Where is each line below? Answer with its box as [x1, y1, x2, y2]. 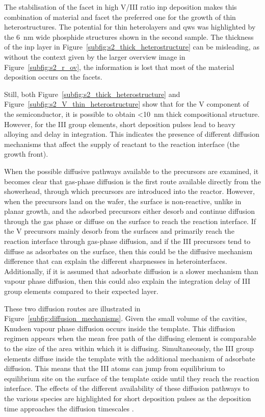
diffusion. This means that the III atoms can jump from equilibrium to [4, 363, 225, 374]
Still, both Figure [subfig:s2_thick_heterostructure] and [4, 88, 180, 99]
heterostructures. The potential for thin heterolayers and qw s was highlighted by [4, 21, 256, 32]
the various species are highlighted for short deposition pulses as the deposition [4, 393, 251, 403]
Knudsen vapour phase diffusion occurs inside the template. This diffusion [4, 323, 235, 333]
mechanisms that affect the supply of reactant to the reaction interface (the [4, 138, 240, 149]
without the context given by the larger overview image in [4, 51, 185, 62]
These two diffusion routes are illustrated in [4, 303, 141, 313]
